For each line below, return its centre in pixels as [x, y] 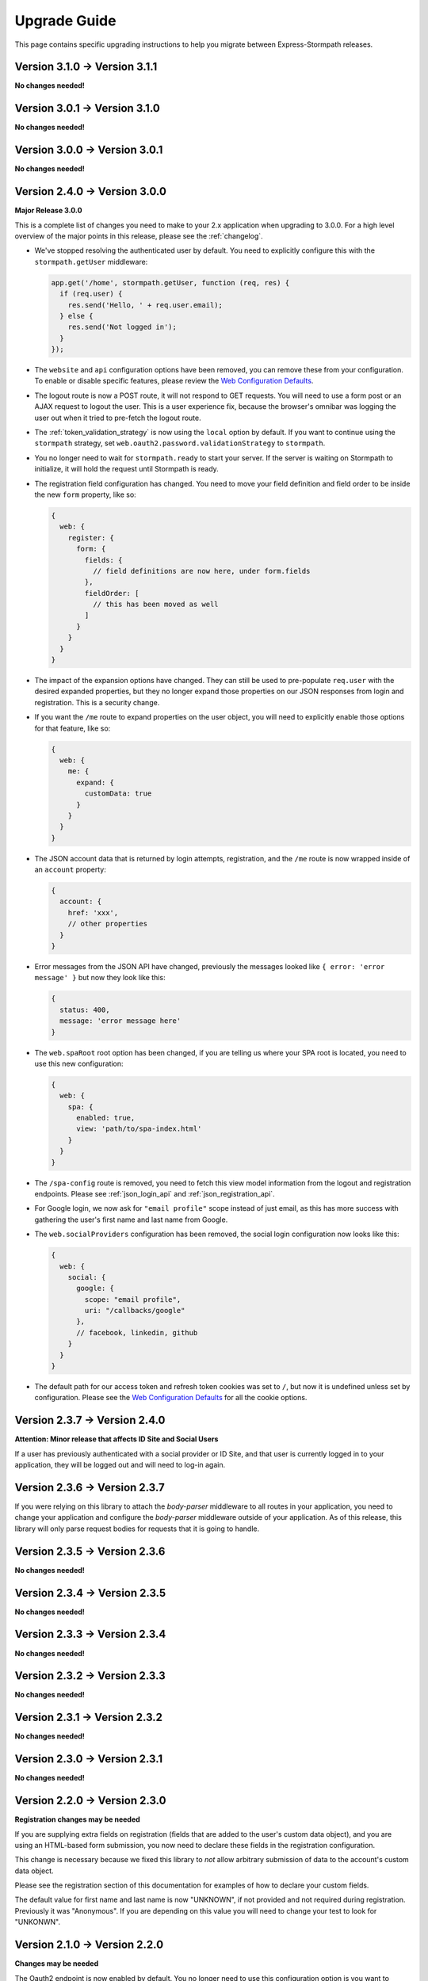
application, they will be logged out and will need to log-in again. [120, 1465]
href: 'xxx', [93, 912]
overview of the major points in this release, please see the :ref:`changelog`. [139, 236]
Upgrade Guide [65, 21]
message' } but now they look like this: [100, 978]
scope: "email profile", [133, 1299]
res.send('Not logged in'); [122, 327]
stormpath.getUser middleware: [91, 261]
